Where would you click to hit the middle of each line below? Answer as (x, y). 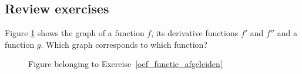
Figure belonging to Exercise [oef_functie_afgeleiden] (125, 64)
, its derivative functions (195, 33)
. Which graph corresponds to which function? (124, 44)
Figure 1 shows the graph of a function (75, 33)
